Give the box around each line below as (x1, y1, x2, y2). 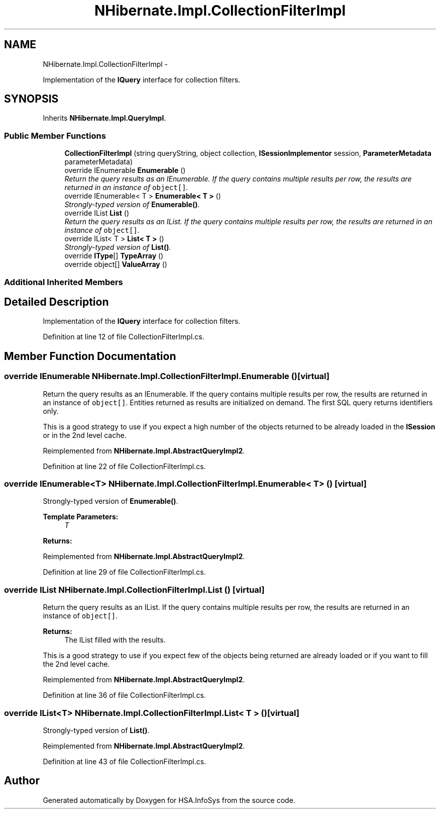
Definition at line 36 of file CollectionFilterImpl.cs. (43, 691, 206, 700)
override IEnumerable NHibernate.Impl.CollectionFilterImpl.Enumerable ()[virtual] (4, 371, 329, 382)
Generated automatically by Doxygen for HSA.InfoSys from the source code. (43, 795, 295, 804)
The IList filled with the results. (64, 636, 166, 645)
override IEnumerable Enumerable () (64, 166, 186, 175)
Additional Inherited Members (4, 277, 123, 287)
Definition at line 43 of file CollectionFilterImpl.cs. (43, 757, 206, 766)
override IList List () (64, 209, 130, 218)
